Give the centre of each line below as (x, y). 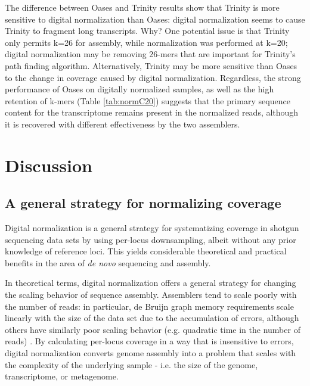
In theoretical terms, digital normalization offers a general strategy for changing (151, 283)
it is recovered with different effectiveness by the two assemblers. (123, 124)
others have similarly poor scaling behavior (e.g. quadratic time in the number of (153, 329)
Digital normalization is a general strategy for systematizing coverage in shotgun (152, 228)
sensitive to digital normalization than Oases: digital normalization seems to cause (155, 19)
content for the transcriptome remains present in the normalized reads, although (152, 112)
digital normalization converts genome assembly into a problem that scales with (151, 353)
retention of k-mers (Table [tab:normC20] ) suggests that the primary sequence (148, 100)
